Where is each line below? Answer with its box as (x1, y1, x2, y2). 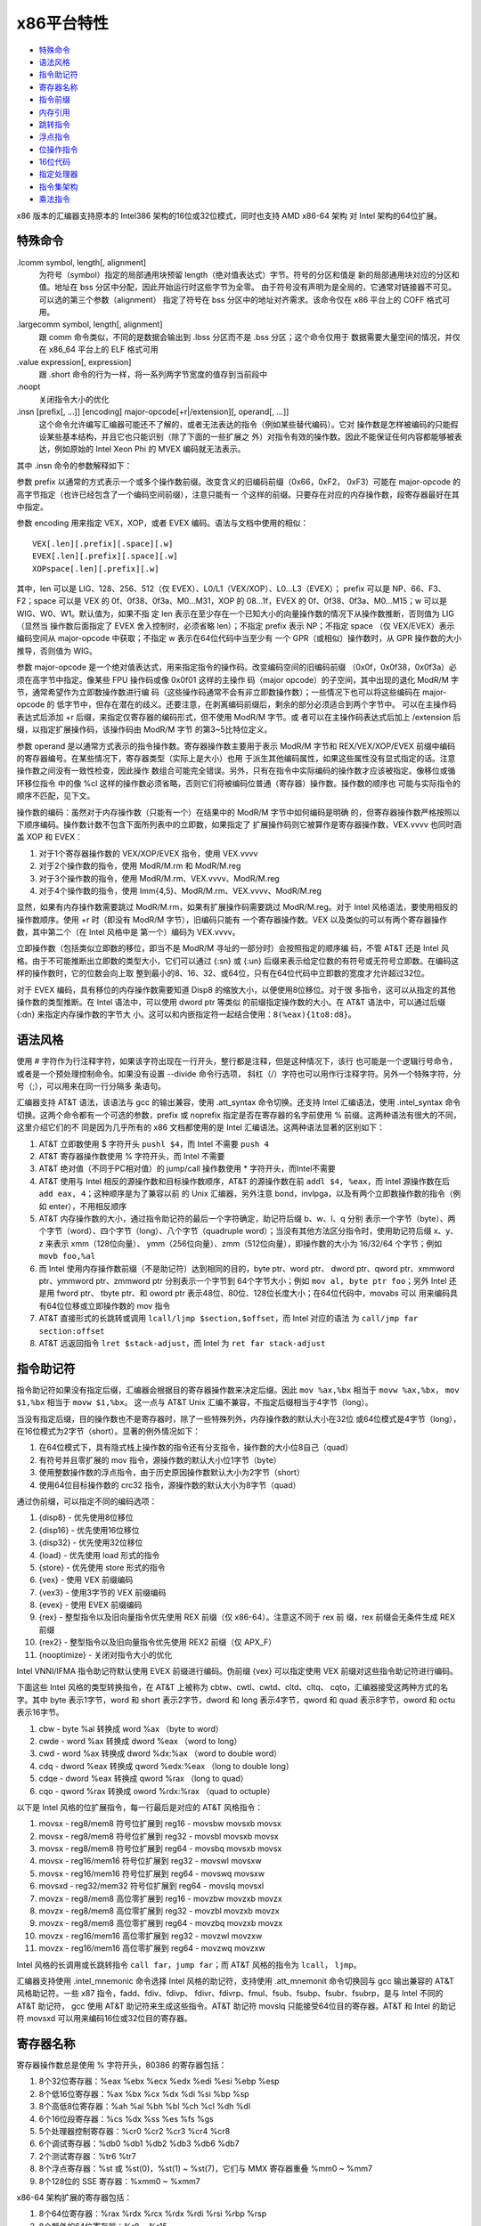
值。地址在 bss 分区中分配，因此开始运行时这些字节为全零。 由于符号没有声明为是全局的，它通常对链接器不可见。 (38, 281, 457, 293)
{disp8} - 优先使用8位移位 (38, 1512, 134, 1523)
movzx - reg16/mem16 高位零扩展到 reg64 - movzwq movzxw (38, 1943, 266, 1954)
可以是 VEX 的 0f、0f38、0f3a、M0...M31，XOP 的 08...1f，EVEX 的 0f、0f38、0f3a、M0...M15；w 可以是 (58, 596, 447, 606)
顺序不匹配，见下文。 (16, 791, 95, 801)
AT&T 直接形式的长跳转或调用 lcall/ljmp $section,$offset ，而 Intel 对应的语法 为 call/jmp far (38, 1313, 419, 1324)
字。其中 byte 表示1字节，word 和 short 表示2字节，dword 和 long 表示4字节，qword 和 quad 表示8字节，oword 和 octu (16, 1694, 456, 1705)
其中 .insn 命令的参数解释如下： (16, 459, 133, 471)
